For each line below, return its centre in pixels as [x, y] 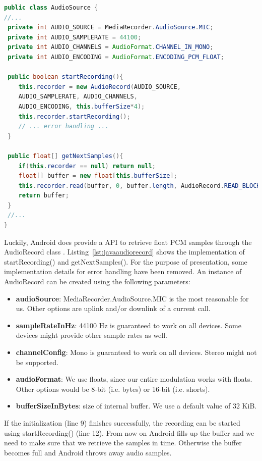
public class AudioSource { [51, 8]
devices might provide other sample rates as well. [92, 335]
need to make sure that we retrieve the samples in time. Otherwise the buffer [123, 443]
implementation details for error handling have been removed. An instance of [123, 271]
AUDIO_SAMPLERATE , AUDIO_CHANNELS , [78, 97]
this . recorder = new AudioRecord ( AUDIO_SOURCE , [100, 87]
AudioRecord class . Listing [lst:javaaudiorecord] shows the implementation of [124, 252]
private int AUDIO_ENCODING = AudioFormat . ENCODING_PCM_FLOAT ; [116, 57]
